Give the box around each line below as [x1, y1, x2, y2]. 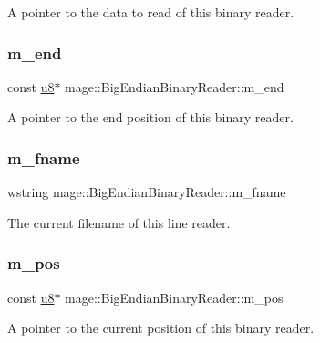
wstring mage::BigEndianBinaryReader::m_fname [7, 182, 286, 202]
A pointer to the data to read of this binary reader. [7, 3, 294, 21]
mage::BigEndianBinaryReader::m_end [65, 77, 284, 96]
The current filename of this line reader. [7, 213, 231, 232]
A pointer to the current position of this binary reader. [7, 318, 315, 338]
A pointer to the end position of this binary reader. [7, 108, 294, 127]
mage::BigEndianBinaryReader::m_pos [65, 287, 284, 307]
